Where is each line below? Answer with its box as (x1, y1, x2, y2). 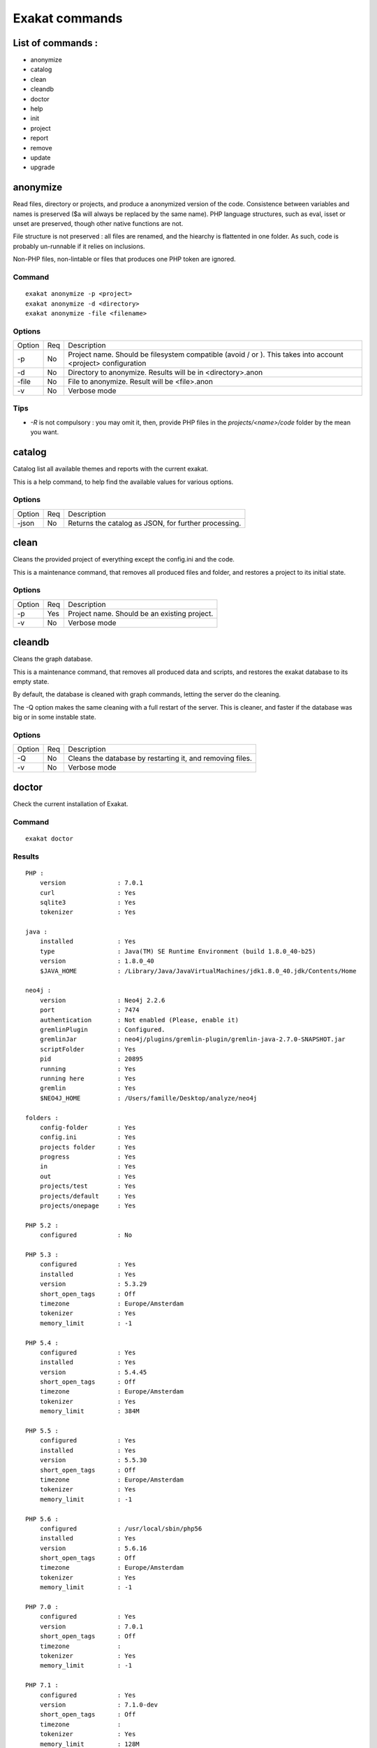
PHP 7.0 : (25, 1603, 59, 1611)
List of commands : (13, 37, 98, 49)
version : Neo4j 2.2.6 (39, 996, 165, 1004)
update (30, 153, 51, 162)
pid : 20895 (39, 1055, 143, 1063)
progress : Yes (39, 1153, 136, 1161)
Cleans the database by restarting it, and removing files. (68, 754, 253, 764)
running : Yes (39, 1065, 136, 1073)
